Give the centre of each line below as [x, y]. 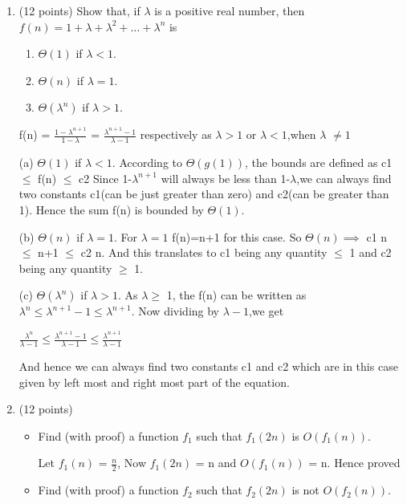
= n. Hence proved [354, 463]
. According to [147, 163]
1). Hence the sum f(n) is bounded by [111, 210]
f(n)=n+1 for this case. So [237, 236]
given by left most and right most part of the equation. [154, 382]
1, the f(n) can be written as [236, 295]
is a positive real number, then [230, 10]
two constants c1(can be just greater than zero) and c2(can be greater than [204, 194]
